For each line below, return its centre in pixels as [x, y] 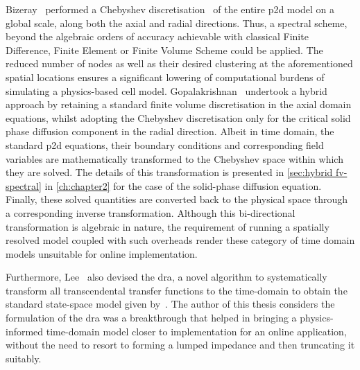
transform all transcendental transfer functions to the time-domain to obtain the [177, 290]
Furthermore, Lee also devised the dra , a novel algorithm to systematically [166, 277]
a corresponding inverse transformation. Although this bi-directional [151, 212]
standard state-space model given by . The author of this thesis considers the [170, 304]
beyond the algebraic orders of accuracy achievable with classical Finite [157, 36]
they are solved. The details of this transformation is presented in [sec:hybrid [169, 172]
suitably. [24, 358]
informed [25, 331]
